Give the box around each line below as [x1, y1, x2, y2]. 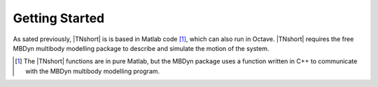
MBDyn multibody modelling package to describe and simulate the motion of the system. [13, 44, 269, 52]
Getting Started [13, 10, 105, 26]
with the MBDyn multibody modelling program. [25, 67, 160, 75]
